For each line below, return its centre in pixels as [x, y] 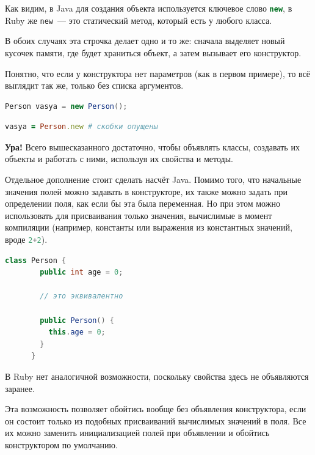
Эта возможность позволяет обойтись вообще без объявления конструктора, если [156, 409]
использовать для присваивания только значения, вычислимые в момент [139, 215]
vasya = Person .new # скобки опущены [81, 127]
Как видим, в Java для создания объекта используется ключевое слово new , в [149, 8]
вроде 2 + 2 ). [26, 239]
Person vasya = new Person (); [66, 106]
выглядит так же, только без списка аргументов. [94, 85]
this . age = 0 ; [77, 332]
